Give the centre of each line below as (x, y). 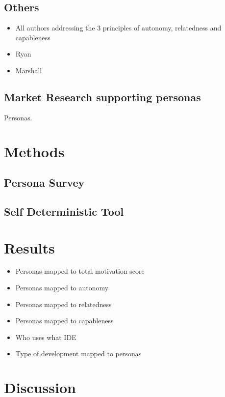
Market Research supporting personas (102, 97)
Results (29, 247)
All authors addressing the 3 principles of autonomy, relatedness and (118, 28)
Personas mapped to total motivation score (80, 271)
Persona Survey (44, 183)
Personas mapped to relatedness (63, 304)
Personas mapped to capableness (64, 321)
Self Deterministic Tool (64, 211)
